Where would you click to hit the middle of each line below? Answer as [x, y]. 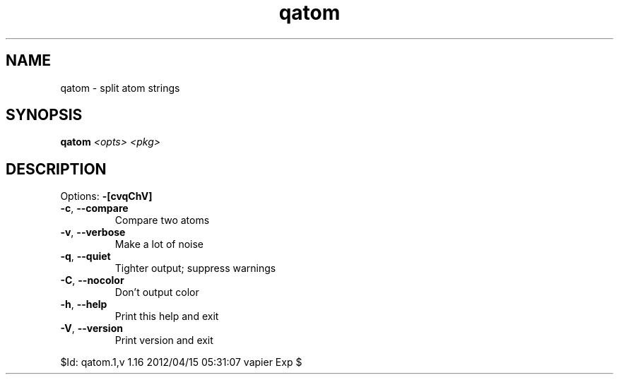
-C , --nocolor [92, 280]
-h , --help [84, 304]
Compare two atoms [162, 220]
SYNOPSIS [44, 115]
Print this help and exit [167, 316]
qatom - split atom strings [120, 88]
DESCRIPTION [56, 169]
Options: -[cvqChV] [106, 196]
